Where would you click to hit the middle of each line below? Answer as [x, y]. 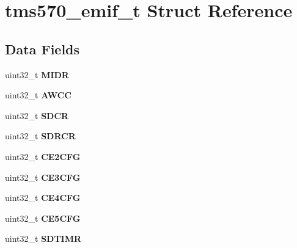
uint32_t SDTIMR [43, 239]
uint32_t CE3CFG [43, 177]
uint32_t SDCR [37, 115]
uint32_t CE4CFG [43, 198]
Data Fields [42, 49]
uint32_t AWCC [38, 95]
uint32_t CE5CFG [43, 218]
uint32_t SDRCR [40, 136]
